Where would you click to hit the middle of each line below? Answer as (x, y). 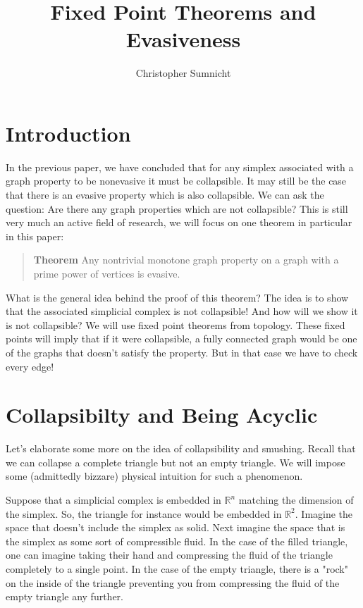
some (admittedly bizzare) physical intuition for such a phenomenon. (154, 476)
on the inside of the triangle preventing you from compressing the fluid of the (173, 582)
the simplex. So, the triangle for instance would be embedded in (144, 513)
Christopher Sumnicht (183, 73)
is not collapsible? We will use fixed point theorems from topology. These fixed (176, 324)
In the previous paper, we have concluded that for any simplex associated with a (180, 167)
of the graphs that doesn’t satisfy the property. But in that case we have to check (182, 352)
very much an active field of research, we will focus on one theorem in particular (179, 222)
